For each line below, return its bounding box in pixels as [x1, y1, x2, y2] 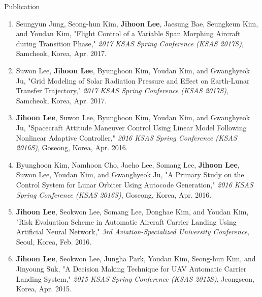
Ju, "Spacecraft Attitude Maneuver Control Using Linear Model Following [16, 122, 247, 132]
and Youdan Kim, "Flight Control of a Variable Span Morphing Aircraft [16, 28, 241, 39]
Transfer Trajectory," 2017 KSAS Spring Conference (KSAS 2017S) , [16, 85, 229, 96]
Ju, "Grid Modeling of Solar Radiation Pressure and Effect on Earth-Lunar [16, 75, 250, 86]
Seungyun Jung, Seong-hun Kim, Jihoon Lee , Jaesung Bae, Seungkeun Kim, [16, 18, 258, 29]
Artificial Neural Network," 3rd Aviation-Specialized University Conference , [16, 226, 249, 237]
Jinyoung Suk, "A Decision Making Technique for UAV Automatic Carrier [16, 263, 247, 274]
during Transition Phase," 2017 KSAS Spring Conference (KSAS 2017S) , [16, 38, 244, 48]
